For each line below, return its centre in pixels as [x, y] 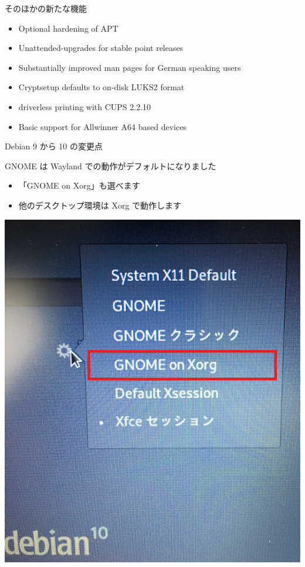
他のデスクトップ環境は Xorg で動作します [100, 205]
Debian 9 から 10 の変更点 [54, 146]
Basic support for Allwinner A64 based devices [102, 126]
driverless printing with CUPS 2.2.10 [85, 106]
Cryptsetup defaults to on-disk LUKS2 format [101, 87]
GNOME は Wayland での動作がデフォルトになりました [111, 165]
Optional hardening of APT [68, 28]
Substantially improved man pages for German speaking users [130, 67]
